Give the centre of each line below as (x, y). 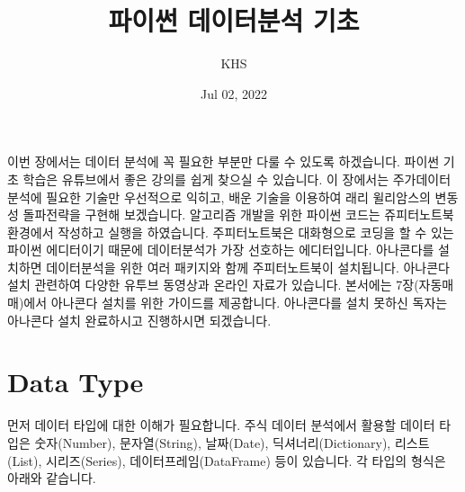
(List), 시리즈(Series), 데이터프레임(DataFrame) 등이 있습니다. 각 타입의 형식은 (227, 460)
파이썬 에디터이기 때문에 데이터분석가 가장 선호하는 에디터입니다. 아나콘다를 (221, 250)
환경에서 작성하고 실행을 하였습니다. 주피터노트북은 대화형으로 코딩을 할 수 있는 (231, 232)
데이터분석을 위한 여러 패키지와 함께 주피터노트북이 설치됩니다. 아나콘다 (248, 267)
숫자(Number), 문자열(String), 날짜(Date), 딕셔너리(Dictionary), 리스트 (232, 442)
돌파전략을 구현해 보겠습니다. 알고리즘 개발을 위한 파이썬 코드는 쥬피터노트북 (238, 215)
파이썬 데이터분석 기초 (234, 20)
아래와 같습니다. (52, 478)
